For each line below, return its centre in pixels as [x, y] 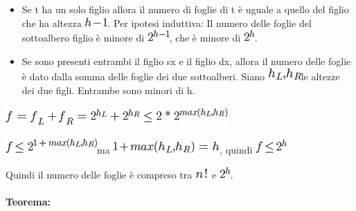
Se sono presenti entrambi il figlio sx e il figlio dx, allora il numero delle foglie [186, 61]
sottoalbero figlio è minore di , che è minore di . [140, 38]
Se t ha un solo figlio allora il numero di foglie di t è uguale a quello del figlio [185, 9]
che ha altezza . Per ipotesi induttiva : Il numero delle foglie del [167, 22]
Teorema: [28, 201]
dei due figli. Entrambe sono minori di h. [108, 90]
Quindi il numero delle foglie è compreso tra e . [119, 174]
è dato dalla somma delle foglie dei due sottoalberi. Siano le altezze [181, 76]
